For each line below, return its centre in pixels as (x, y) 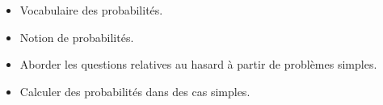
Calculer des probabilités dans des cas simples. (135, 91)
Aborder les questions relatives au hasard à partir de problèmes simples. (198, 64)
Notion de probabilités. (77, 37)
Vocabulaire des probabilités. (91, 10)
